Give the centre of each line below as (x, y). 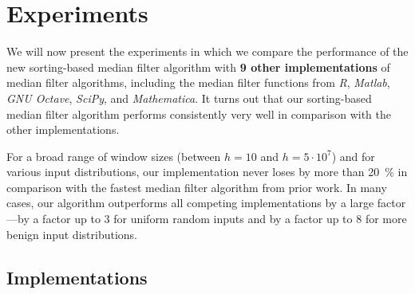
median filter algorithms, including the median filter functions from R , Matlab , (198, 82)
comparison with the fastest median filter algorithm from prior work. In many (197, 187)
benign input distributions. (72, 234)
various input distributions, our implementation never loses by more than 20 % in (207, 172)
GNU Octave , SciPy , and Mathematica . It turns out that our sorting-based (189, 98)
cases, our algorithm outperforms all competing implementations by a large (190, 203)
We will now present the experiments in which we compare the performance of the (207, 51)
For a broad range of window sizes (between (114, 156)
